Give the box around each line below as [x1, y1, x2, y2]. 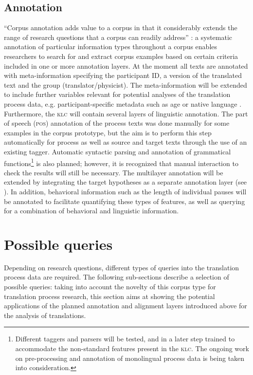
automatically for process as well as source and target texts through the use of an [4, 137, 247, 147]
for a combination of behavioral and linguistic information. [4, 206, 179, 216]
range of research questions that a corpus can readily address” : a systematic [4, 32, 233, 42]
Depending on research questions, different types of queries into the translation [4, 262, 239, 272]
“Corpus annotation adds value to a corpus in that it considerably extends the [4, 22, 237, 33]
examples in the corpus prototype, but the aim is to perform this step [4, 127, 212, 137]
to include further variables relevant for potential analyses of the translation [4, 89, 231, 99]
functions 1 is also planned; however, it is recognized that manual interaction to [4, 156, 238, 168]
